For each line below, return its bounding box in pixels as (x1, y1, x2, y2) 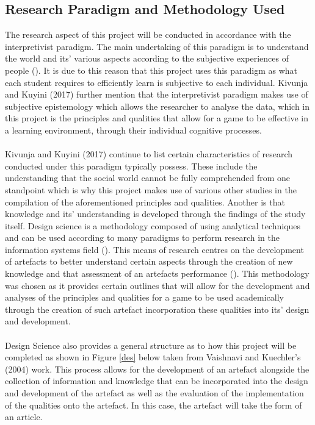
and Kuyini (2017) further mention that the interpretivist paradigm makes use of (5, 88, 308, 101)
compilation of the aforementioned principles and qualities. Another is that (5, 195, 285, 208)
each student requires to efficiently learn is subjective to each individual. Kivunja (5, 76, 308, 88)
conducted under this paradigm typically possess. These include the (5, 159, 258, 172)
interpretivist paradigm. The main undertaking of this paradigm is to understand (5, 40, 309, 52)
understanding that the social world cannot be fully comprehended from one (5, 171, 291, 184)
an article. (5, 410, 43, 423)
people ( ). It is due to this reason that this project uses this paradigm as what (5, 63, 298, 76)
